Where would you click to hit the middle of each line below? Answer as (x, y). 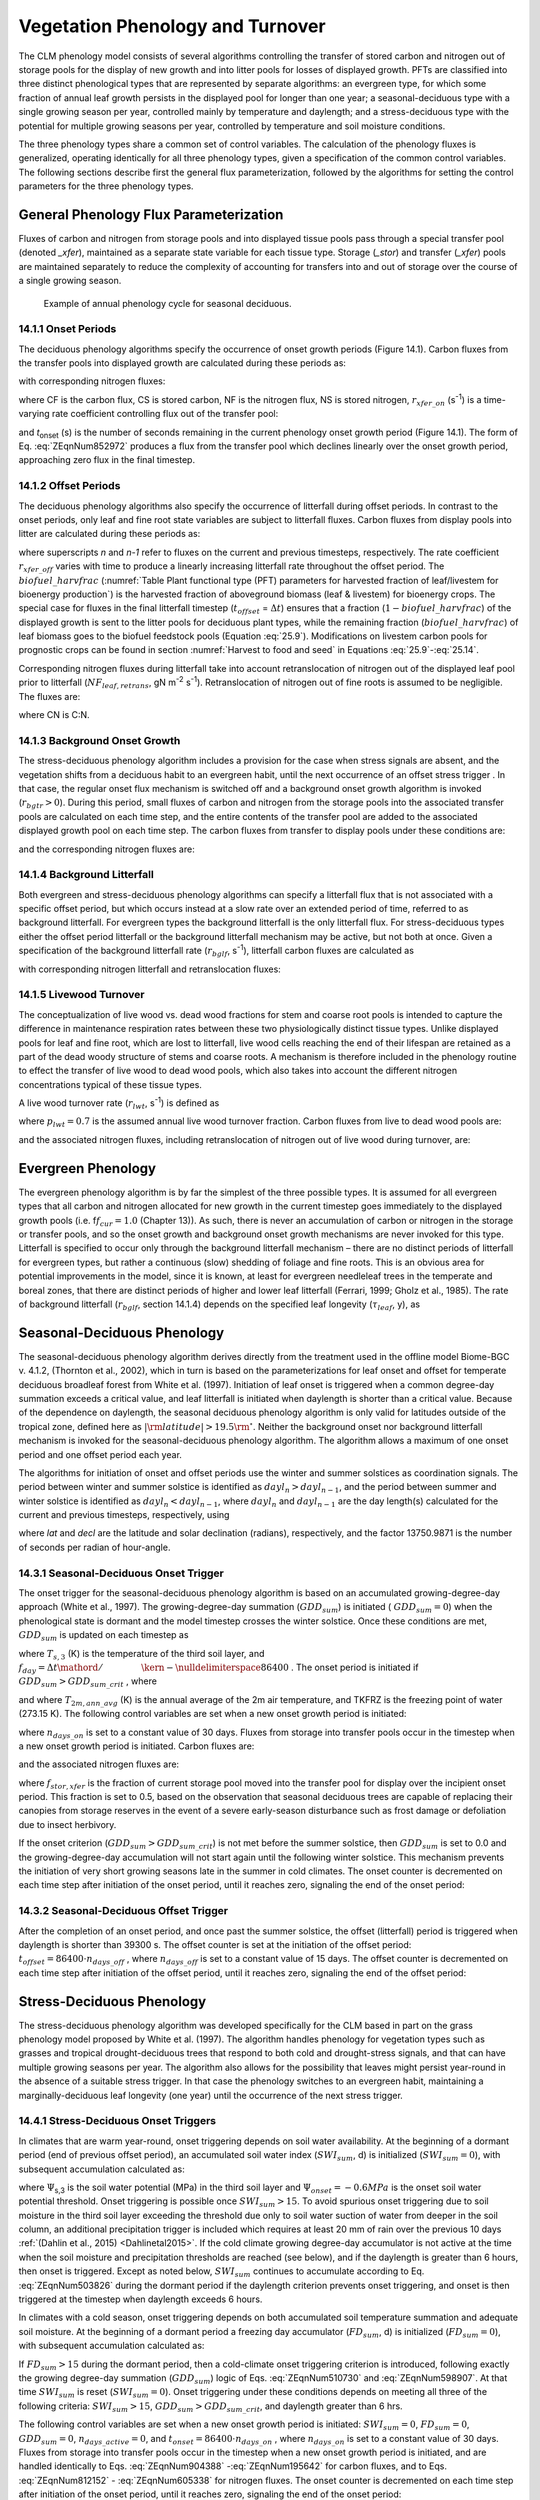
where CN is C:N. (54, 715)
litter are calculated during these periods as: (109, 534)
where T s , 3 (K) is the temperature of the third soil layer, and (141, 1654)
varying (34, 414)
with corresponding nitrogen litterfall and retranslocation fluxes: (150, 969)
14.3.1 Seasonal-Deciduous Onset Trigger (121, 1573)
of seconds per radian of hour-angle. (94, 1547)
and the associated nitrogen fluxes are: (99, 1764)
